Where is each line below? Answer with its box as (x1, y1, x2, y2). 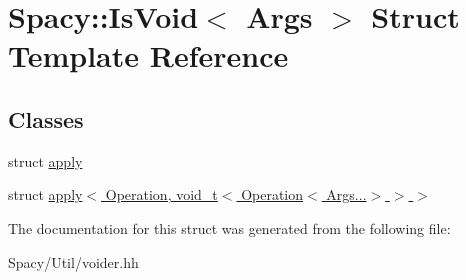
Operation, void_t (105, 184, 218, 205)
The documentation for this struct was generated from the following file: (8, 217, 451, 238)
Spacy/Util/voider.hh (8, 251, 139, 272)
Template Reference (8, 35, 289, 76)
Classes (8, 103, 84, 134)
